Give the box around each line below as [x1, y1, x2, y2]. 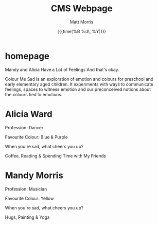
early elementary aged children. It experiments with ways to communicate [5, 81, 154, 87]
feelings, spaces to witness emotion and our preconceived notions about [5, 86, 151, 92]
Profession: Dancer [5, 124, 44, 130]
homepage [5, 51, 50, 61]
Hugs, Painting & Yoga [5, 214, 50, 220]
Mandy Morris [5, 170, 63, 181]
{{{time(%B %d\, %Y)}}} [57, 28, 106, 34]
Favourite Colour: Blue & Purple [5, 134, 68, 140]
